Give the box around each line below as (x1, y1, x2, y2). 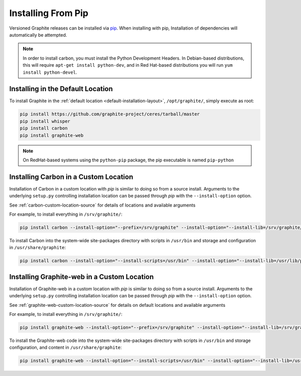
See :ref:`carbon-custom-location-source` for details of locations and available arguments (9, 202, 196, 208)
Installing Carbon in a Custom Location (9, 172, 133, 181)
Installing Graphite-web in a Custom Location (9, 272, 154, 281)
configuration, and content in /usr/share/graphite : (9, 344, 122, 350)
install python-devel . (23, 69, 77, 75)
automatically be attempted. (9, 32, 67, 38)
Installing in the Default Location (9, 85, 113, 93)
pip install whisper (20, 118, 70, 124)
